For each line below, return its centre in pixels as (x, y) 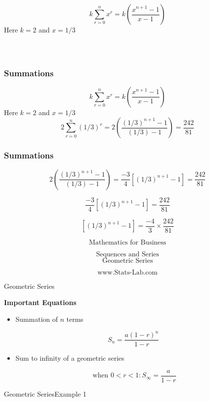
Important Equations (40, 302)
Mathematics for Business (128, 242)
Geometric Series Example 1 (45, 393)
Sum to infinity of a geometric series (70, 358)
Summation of (37, 319)
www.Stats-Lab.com (128, 272)
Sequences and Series (128, 254)
